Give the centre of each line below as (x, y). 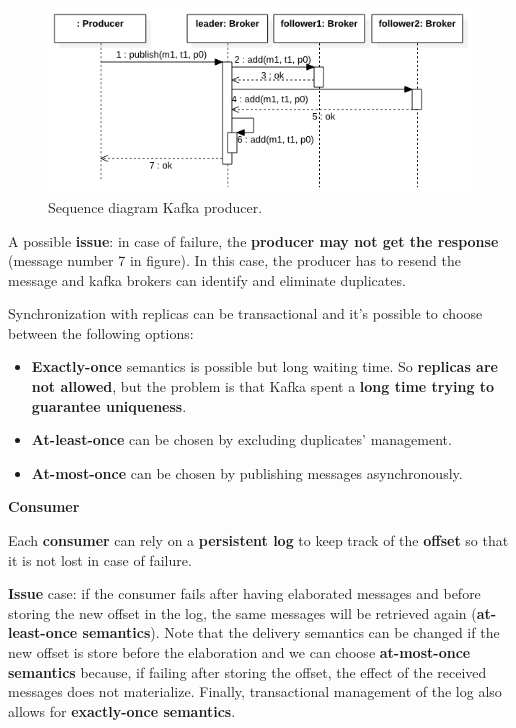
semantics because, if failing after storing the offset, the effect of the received (247, 671)
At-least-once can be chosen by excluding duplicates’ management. (241, 439)
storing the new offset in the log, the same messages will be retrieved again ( (242, 612)
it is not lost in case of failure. (100, 559)
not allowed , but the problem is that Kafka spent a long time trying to (263, 386)
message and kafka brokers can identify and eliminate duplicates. (207, 279)
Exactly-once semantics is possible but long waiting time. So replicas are (264, 366)
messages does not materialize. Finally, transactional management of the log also (255, 691)
